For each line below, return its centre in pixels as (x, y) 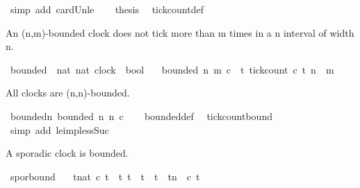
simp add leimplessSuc (59, 129)
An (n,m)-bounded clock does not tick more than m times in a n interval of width (180, 32)
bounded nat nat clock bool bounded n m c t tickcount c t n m (172, 69)
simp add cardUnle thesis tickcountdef (107, 9)
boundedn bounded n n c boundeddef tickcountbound (141, 116)
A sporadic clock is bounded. (67, 153)
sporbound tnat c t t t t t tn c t (105, 176)
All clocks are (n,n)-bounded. (68, 93)
